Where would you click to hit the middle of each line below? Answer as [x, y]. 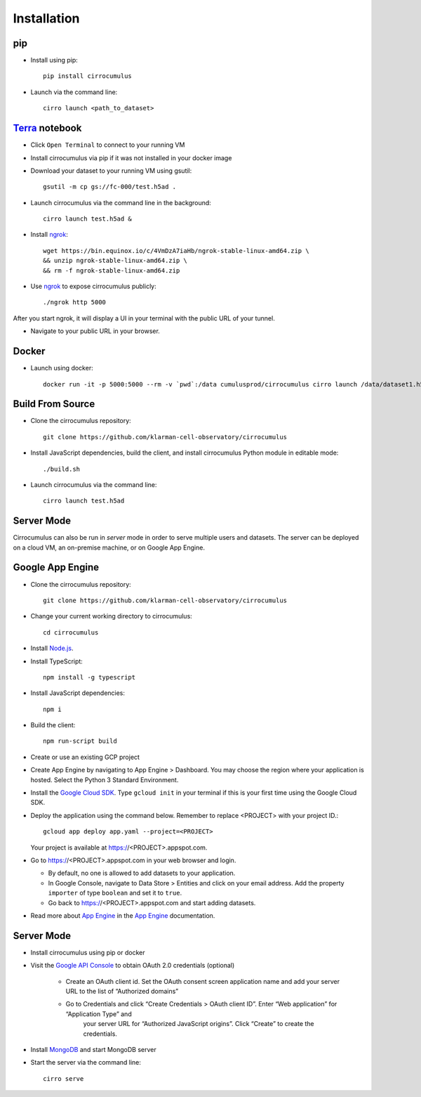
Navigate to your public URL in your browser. [95, 331]
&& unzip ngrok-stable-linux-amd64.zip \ [115, 261]
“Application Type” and [99, 1014]
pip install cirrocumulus [88, 76]
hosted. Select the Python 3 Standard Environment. [105, 779]
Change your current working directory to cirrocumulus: [111, 616]
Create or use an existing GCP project [85, 757]
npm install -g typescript [89, 677]
